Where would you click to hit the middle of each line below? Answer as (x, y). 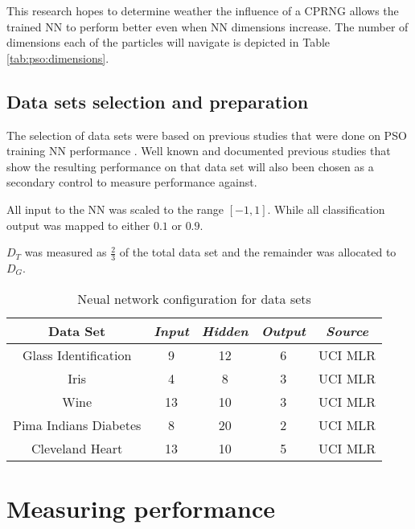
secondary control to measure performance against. (132, 182)
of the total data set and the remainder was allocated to (258, 252)
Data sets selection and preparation (158, 101)
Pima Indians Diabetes (77, 424)
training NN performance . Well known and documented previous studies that (199, 151)
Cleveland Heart (77, 448)
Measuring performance (141, 508)
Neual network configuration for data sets (194, 298)
